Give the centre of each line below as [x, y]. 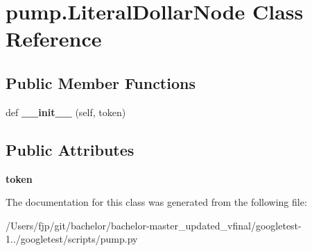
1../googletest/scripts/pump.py [72, 239]
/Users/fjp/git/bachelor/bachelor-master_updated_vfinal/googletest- [154, 225]
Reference [54, 39]
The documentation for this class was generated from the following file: [156, 202]
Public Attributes [70, 149]
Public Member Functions [101, 82]
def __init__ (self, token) [66, 112]
